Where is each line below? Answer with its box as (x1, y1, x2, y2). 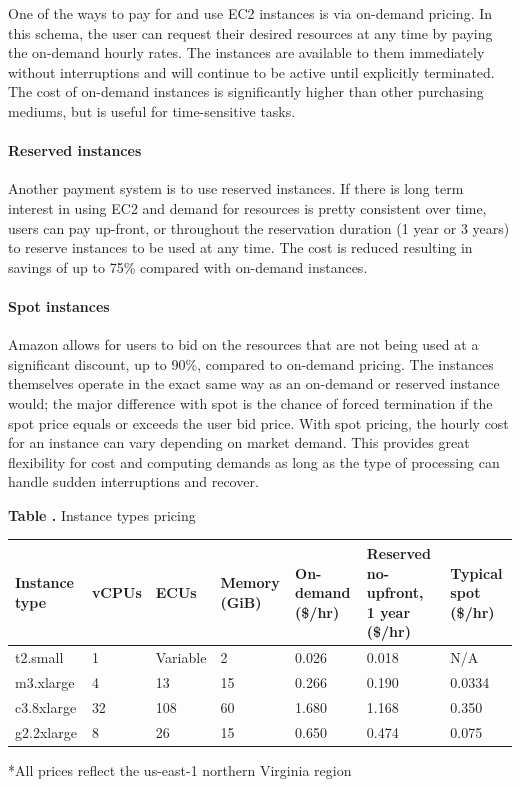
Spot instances (8, 295, 110, 316)
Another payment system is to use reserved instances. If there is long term (8, 178, 464, 199)
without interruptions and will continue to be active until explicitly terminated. (8, 61, 495, 82)
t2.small (15, 647, 64, 668)
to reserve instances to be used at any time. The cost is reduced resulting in (8, 237, 473, 258)
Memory (220, 572, 280, 593)
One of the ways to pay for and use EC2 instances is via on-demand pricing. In (8, 3, 493, 23)
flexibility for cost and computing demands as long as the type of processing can (8, 451, 500, 472)
